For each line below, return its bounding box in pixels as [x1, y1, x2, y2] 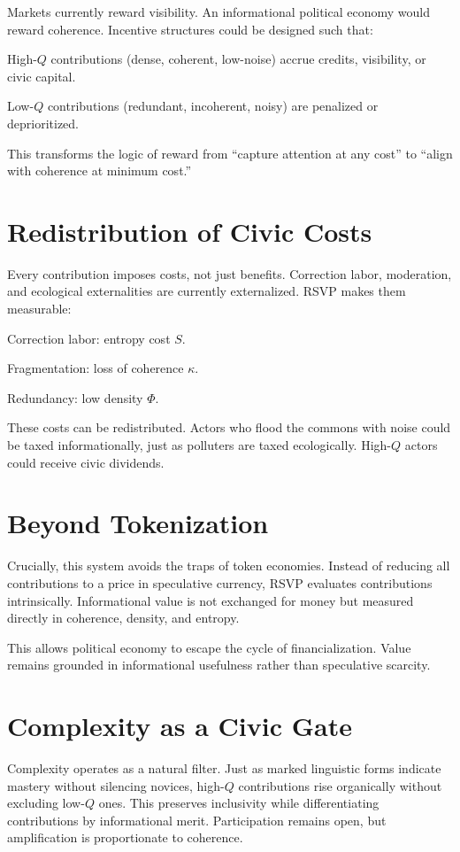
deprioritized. [7, 113, 79, 132]
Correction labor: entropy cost [7, 329, 171, 347]
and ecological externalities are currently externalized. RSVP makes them [7, 282, 406, 300]
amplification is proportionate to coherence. [7, 828, 243, 847]
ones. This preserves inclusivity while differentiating [98, 794, 379, 812]
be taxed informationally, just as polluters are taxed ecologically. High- [7, 436, 391, 454]
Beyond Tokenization [7, 505, 269, 541]
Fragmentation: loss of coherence [7, 359, 184, 377]
